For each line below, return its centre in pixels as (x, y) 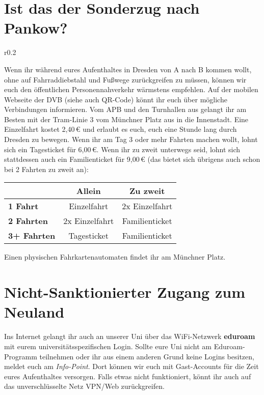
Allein (88, 191)
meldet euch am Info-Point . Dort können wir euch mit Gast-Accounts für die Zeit (131, 366)
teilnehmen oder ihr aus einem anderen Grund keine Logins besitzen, (147, 356)
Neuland (34, 312)
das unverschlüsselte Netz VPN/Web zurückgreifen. (84, 386)
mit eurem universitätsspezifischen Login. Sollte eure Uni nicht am (108, 346)
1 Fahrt (23, 206)
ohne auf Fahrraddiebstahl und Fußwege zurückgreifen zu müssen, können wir (125, 79)
